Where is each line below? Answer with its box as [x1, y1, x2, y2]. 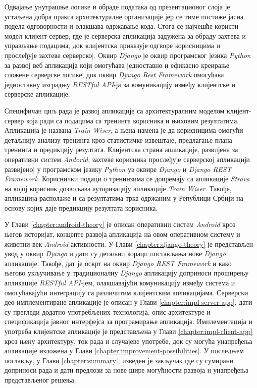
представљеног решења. [4, 374, 76, 385]
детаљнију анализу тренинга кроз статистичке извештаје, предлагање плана [4, 134, 232, 145]
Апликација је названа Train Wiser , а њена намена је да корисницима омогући [4, 125, 243, 135]
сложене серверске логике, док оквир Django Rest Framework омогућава [4, 69, 224, 80]
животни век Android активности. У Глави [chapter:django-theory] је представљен [4, 238, 253, 249]
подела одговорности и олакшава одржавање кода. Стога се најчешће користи [4, 21, 239, 31]
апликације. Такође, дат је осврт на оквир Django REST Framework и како [4, 258, 232, 268]
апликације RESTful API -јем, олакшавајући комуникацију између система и [4, 277, 235, 288]
